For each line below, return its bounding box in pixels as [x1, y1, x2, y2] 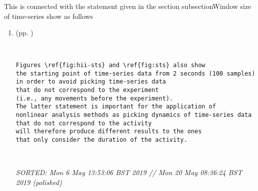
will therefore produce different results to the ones [15, 128, 202, 135]
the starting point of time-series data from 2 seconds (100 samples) [15, 70, 256, 77]
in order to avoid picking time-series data [15, 78, 166, 86]
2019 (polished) [15, 177, 62, 187]
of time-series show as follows [4, 10, 93, 21]
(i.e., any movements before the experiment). [15, 95, 173, 102]
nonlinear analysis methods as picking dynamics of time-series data [15, 111, 252, 119]
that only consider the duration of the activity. [15, 136, 188, 143]
